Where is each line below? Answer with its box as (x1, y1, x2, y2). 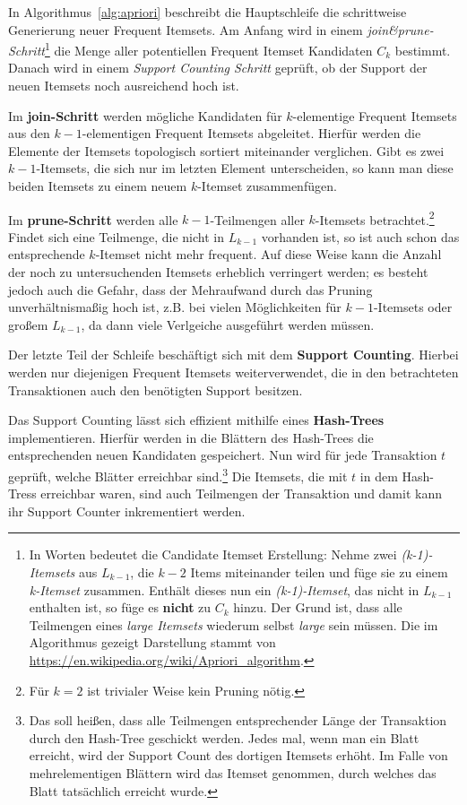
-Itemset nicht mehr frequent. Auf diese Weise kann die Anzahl (95, 245, 442, 264)
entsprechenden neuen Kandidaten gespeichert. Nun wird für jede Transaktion (8, 446, 437, 464)
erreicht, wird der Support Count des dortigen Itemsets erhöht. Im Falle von (29, 746, 448, 765)
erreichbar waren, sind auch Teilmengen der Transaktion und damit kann (40, 484, 442, 503)
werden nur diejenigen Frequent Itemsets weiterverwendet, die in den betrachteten (8, 363, 459, 381)
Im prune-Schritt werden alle (8, 210, 178, 229)
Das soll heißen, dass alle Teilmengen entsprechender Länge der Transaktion (29, 711, 447, 730)
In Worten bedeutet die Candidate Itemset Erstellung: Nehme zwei (29, 545, 397, 564)
